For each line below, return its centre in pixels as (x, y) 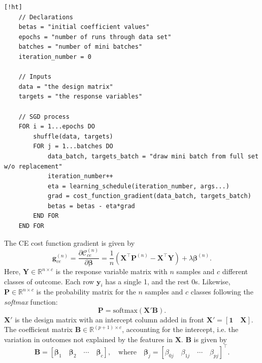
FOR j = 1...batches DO (73, 146)
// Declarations (46, 17)
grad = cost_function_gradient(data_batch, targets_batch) (149, 196)
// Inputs (35, 77)
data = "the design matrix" (66, 87)
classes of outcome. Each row (49, 281)
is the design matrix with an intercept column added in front (110, 319)
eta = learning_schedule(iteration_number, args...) (138, 186)
